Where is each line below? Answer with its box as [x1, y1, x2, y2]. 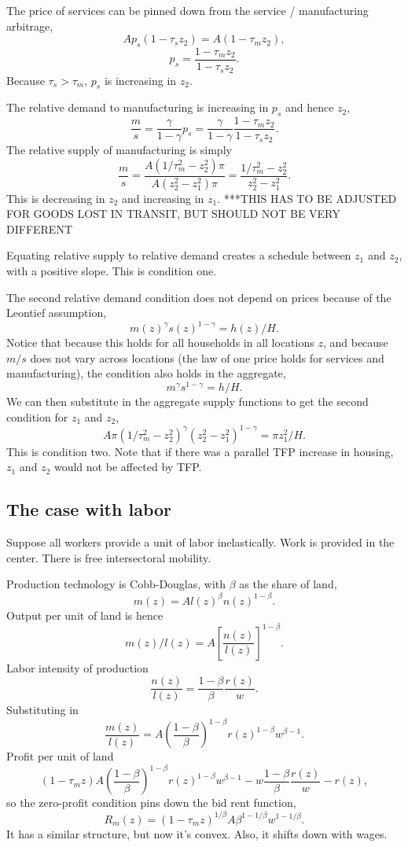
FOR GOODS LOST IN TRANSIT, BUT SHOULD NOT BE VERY [6, 205, 340, 222]
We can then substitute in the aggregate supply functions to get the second [6, 393, 369, 410]
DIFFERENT [6, 220, 73, 237]
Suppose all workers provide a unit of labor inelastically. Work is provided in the [6, 534, 395, 551]
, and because [322, 334, 388, 351]
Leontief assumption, [6, 304, 107, 321]
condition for [6, 408, 68, 425]
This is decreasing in [6, 190, 105, 206]
